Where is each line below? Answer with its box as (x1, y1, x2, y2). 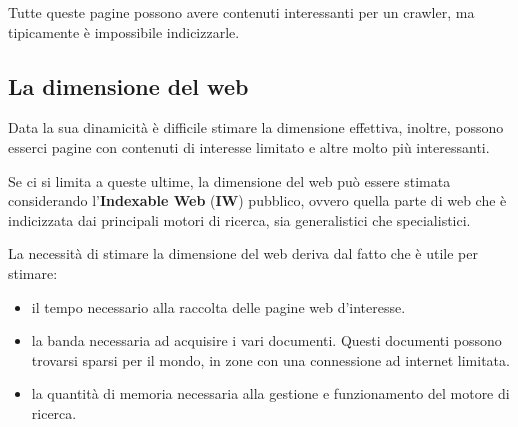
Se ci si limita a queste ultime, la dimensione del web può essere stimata (8, 170, 451, 191)
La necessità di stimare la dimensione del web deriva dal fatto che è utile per (8, 243, 478, 264)
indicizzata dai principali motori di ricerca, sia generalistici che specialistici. (8, 209, 471, 230)
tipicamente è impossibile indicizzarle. (8, 21, 240, 42)
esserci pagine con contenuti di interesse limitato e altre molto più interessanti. (8, 136, 490, 157)
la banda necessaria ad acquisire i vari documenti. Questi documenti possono (31, 330, 502, 351)
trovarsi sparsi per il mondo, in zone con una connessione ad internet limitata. (31, 349, 510, 370)
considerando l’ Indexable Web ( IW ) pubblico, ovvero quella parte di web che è (8, 190, 507, 211)
